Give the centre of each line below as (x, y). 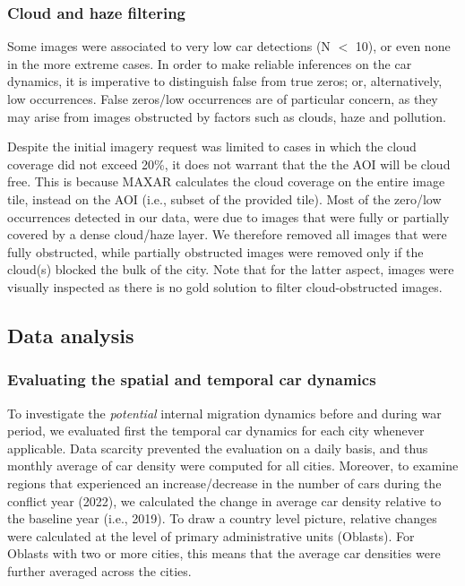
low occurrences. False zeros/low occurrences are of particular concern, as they (223, 99)
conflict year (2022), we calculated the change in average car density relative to (224, 500)
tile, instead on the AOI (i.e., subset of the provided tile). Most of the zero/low (224, 198)
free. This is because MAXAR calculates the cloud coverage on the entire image (226, 181)
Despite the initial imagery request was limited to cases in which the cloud (212, 146)
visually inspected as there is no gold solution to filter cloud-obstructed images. (225, 286)
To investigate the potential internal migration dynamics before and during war (224, 413)
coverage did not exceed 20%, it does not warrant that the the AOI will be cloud (229, 164)
